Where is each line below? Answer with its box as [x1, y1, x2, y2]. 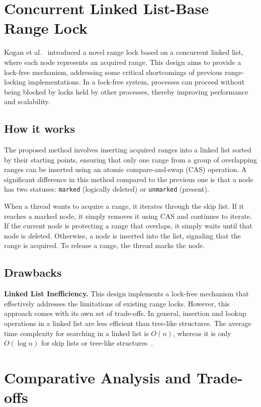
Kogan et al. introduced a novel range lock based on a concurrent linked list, [4, 47, 243, 57]
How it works [4, 121, 75, 136]
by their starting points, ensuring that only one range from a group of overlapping [4, 154, 257, 165]
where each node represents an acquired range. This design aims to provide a [4, 56, 241, 67]
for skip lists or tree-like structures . [41, 338, 153, 348]
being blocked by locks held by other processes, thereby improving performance [4, 86, 248, 97]
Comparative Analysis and [4, 367, 192, 388]
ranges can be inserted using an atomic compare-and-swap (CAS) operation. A [4, 164, 247, 175]
